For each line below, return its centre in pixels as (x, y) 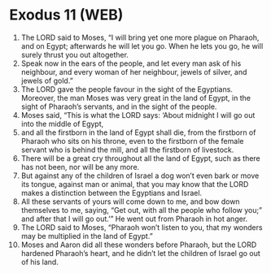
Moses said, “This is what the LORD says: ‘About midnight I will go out (138, 115)
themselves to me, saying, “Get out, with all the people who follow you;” (142, 210)
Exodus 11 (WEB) (66, 15)
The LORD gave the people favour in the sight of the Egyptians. (127, 89)
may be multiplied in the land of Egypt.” (87, 236)
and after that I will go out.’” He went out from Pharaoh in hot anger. (134, 219)
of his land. (40, 262)
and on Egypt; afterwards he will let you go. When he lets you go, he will (142, 45)
